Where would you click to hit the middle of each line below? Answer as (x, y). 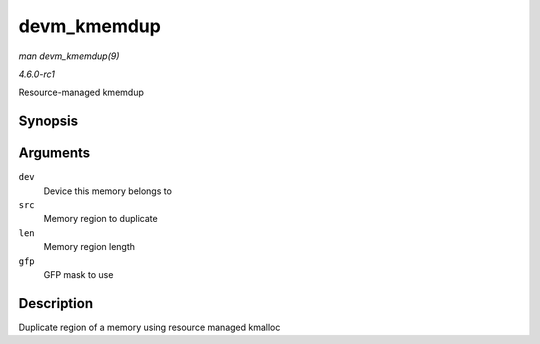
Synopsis (48, 121)
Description (56, 303)
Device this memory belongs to (107, 191)
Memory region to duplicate (101, 219)
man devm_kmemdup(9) (69, 56)
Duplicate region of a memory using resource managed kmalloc (149, 327)
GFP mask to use (78, 274)
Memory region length (89, 247)
